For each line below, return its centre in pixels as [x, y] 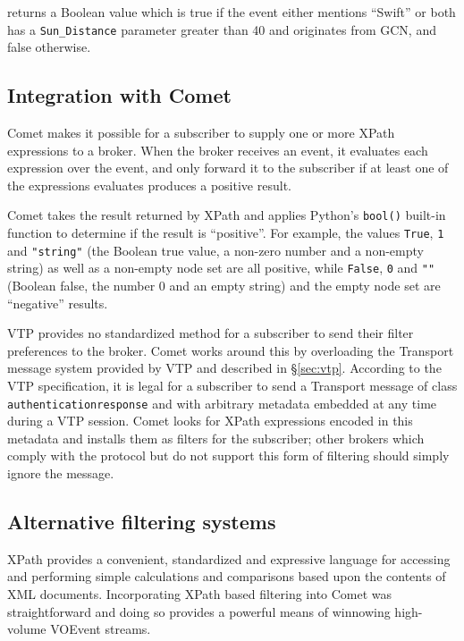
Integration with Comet [119, 95]
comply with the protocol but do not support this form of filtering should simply [228, 455]
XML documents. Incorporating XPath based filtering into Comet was [200, 594]
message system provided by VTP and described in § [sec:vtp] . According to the [224, 368]
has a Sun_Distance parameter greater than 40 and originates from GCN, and [222, 29]
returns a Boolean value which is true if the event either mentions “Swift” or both [232, 12]
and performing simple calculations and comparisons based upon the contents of [227, 576]
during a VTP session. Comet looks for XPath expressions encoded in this [210, 421]
